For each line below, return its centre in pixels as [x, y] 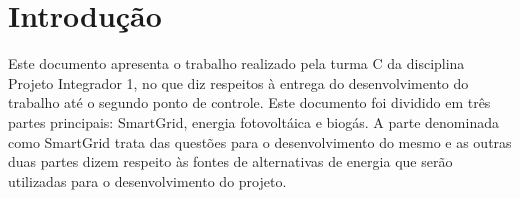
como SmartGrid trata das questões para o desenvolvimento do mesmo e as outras [260, 141]
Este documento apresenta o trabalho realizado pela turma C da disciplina [236, 63]
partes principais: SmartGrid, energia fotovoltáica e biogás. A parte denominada [253, 121]
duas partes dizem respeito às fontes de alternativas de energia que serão [230, 161]
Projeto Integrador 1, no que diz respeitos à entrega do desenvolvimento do [238, 82]
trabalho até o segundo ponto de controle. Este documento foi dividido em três [249, 102]
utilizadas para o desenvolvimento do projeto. [147, 180]
